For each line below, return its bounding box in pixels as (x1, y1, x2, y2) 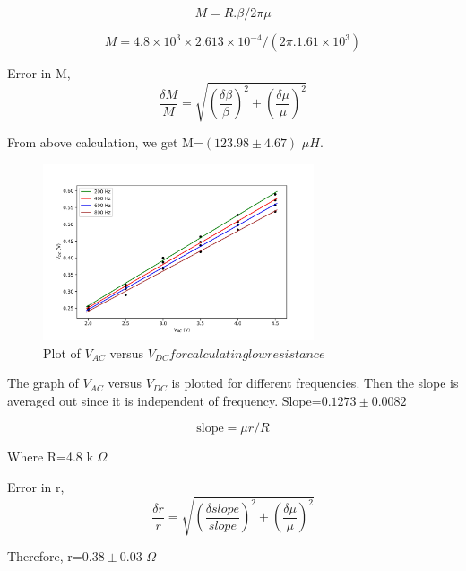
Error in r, (7, 478, 65, 496)
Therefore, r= (7, 547, 82, 566)
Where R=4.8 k (7, 447, 93, 466)
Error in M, (7, 64, 71, 82)
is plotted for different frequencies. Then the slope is (171, 373, 459, 392)
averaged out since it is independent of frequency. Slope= (7, 391, 322, 409)
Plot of (43, 343, 81, 362)
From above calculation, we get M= (7, 133, 203, 152)
